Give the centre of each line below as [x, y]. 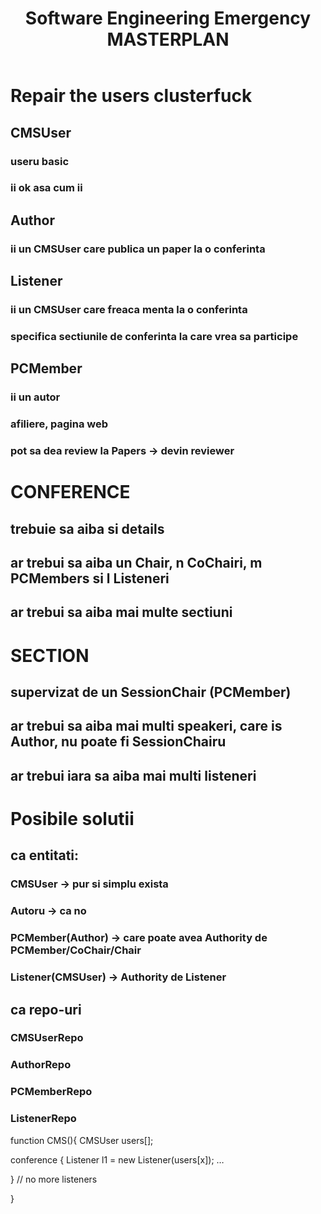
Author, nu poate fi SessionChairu [118, 742]
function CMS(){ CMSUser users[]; [82, 1140]
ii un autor [35, 397]
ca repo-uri [46, 1009]
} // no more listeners [54, 1179]
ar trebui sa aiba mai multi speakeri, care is [146, 726]
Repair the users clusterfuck [131, 96]
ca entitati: [45, 855]
